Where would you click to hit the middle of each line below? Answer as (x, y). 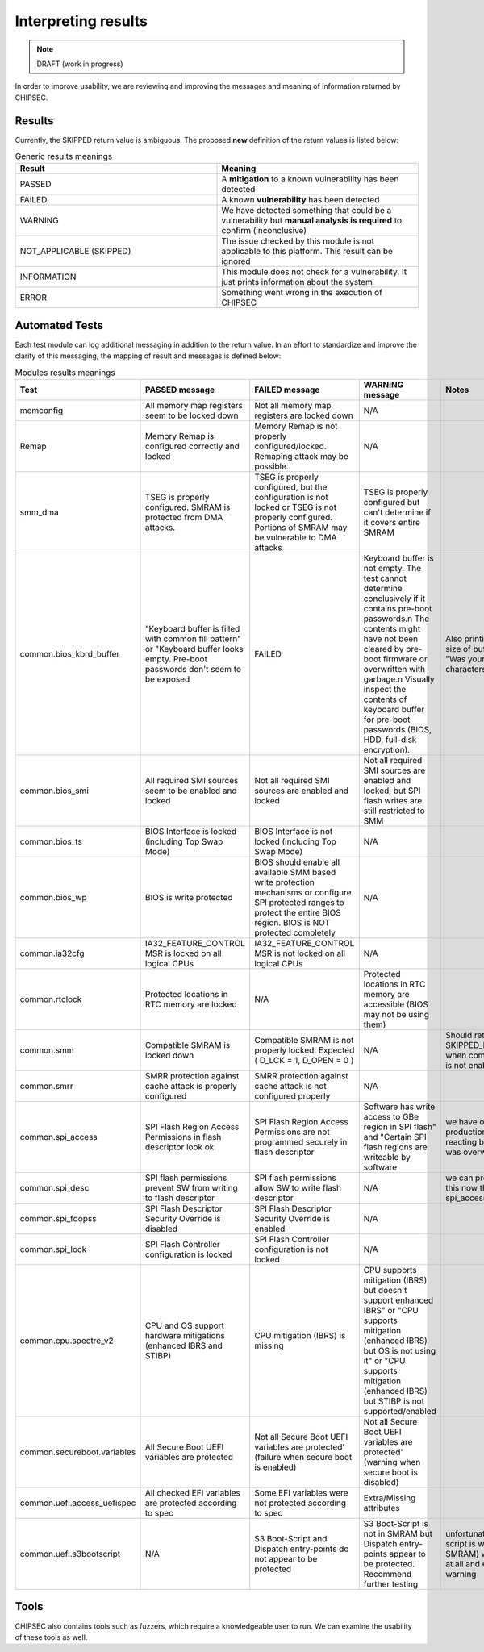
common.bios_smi (54, 791)
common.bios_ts (51, 841)
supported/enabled (400, 1412)
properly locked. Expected (305, 1050)
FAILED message (287, 390)
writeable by (387, 1158)
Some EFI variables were (301, 1493)
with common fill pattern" (193, 639)
